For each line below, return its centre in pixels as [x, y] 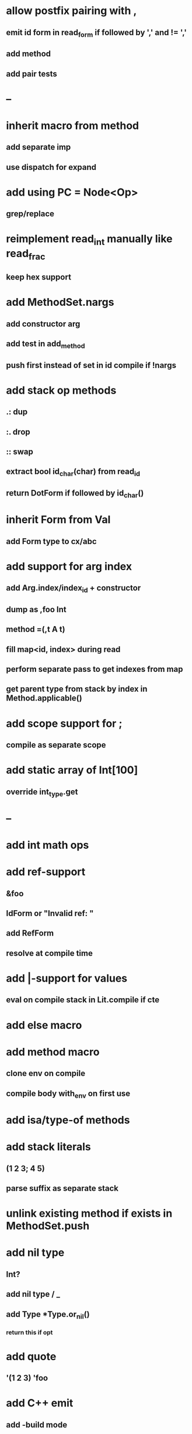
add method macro [53, 1052]
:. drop [18, 432]
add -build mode [37, 1425]
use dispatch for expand [51, 167]
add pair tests [32, 74]
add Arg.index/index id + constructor [74, 589]
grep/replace [30, 214]
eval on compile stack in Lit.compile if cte [83, 1000]
